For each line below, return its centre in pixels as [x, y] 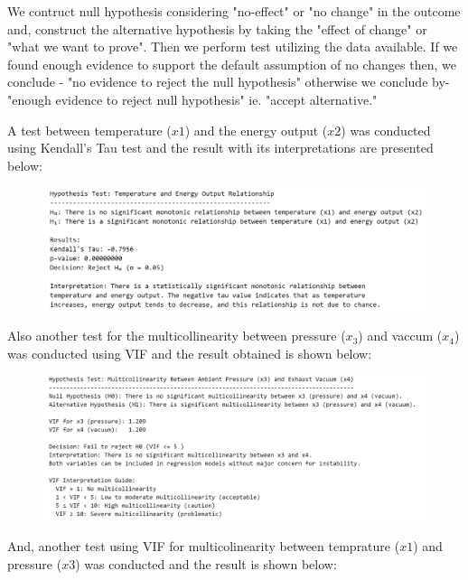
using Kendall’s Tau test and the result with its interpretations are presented [220, 148]
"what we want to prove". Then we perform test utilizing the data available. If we [233, 47]
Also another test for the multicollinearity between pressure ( [177, 336]
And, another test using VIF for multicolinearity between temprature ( [204, 546]
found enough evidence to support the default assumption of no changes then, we [232, 64]
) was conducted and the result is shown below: [206, 564]
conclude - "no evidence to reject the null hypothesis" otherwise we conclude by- [229, 82]
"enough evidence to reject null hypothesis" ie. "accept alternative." [192, 99]
